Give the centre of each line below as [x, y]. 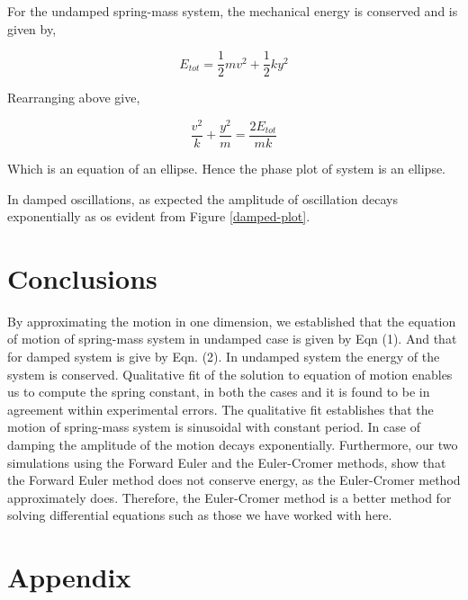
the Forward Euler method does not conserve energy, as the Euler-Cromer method [234, 480]
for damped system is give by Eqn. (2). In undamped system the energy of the [224, 357]
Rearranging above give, [74, 98]
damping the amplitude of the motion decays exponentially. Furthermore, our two [233, 445]
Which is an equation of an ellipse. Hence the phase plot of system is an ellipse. [227, 168]
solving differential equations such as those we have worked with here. [200, 515]
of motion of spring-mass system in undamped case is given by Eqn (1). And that [232, 339]
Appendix [69, 577]
